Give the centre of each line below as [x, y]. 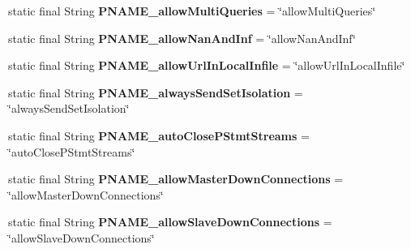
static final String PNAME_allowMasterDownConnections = [176, 179]
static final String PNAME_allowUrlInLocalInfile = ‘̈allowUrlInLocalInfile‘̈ [207, 65]
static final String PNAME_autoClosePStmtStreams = [159, 135]
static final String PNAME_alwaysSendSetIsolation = [156, 92]
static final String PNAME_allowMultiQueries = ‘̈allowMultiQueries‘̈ [192, 11]
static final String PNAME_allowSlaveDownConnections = [170, 222]
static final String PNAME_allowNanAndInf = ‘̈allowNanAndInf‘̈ [182, 38]
